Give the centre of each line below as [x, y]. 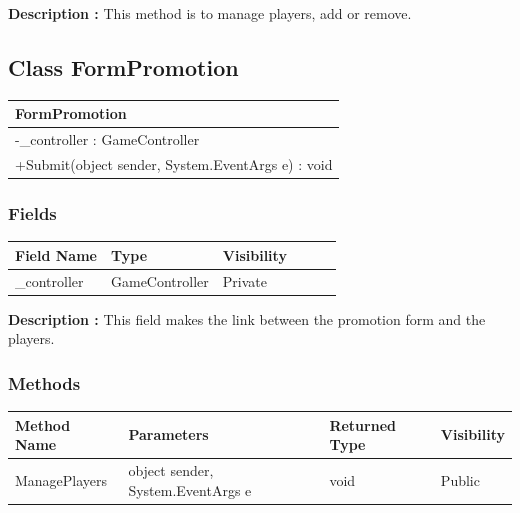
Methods [44, 382]
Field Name [56, 254]
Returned [362, 424]
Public [460, 479]
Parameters [168, 434]
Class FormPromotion [123, 66]
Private [244, 280]
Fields [32, 213]
